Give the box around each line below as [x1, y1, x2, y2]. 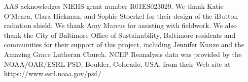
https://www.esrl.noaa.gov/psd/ [4, 68, 102, 79]
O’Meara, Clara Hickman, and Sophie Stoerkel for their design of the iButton [4, 10, 238, 21]
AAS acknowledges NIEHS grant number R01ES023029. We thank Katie [4, 1, 224, 11]
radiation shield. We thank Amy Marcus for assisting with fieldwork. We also [4, 20, 237, 30]
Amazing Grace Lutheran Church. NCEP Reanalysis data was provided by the [4, 49, 242, 59]
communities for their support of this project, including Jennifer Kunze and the [4, 39, 245, 50]
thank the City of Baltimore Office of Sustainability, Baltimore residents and [4, 29, 236, 40]
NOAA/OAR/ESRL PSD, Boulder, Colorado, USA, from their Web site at [4, 58, 231, 69]
